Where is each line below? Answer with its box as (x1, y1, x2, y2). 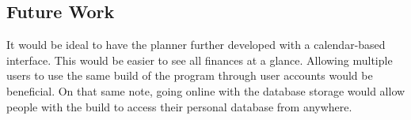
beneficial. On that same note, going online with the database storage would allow (6, 82, 405, 99)
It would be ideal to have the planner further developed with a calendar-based (6, 36, 386, 53)
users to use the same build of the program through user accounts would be (6, 67, 373, 84)
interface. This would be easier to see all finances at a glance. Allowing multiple (6, 51, 393, 68)
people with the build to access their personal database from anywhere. (6, 98, 352, 114)
